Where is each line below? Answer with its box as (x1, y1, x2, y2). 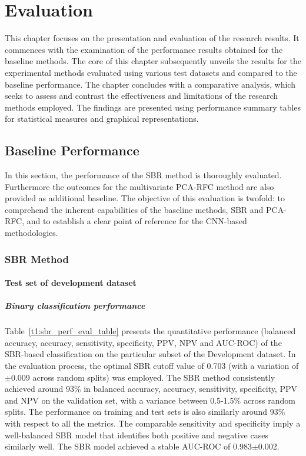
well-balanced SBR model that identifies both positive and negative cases (5, 428, 268, 441)
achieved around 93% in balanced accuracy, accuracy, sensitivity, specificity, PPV (5, 382, 297, 395)
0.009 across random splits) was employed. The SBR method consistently (11, 371, 275, 383)
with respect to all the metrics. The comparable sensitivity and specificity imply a (5, 417, 301, 429)
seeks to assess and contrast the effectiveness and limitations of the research (5, 89, 278, 102)
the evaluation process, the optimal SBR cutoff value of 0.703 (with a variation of (5, 360, 299, 372)
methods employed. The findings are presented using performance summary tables (5, 101, 301, 113)
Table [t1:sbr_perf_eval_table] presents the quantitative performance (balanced (5, 325, 296, 337)
